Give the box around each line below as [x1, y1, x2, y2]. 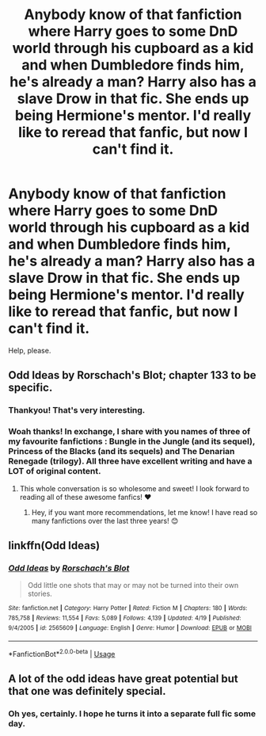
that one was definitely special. [8, 685, 166, 698]
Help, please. [8, 345, 51, 355]
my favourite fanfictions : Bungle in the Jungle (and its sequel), [8, 436, 256, 447]
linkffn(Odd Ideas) [8, 539, 101, 552]
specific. [8, 381, 53, 395]
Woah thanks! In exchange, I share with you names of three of [8, 426, 251, 437]
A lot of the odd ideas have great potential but [8, 672, 239, 686]
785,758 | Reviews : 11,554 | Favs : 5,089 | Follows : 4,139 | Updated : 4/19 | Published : [8, 614, 241, 622]
